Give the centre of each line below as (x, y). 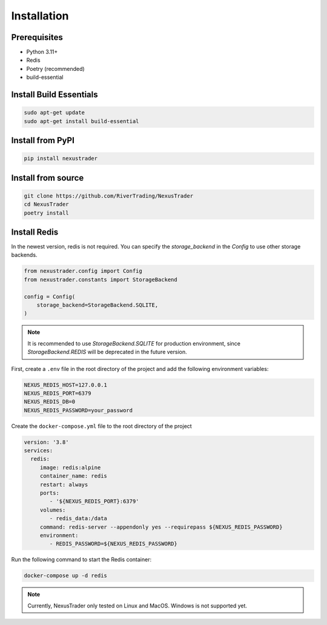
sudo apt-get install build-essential (81, 121)
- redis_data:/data (78, 519)
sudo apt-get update (54, 113)
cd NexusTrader (46, 204)
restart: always (64, 484)
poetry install (46, 213)
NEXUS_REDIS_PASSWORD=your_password (78, 410)
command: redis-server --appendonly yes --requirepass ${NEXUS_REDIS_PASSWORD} (161, 527)
